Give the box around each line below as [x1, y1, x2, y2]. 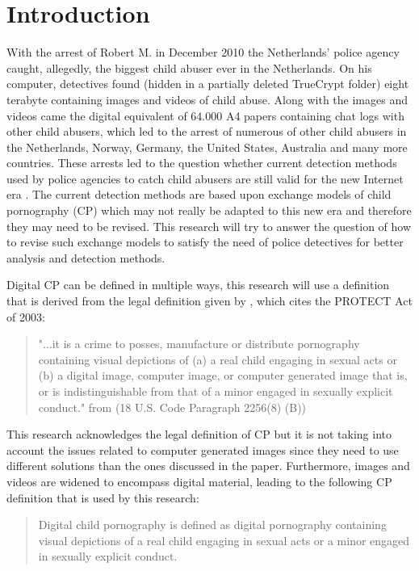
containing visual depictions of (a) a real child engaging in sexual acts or [38, 351, 397, 367]
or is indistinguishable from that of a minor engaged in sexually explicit [38, 383, 393, 399]
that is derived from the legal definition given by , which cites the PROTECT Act [6, 292, 413, 309]
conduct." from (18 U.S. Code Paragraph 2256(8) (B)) [38, 398, 307, 415]
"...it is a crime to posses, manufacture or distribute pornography [38, 335, 360, 352]
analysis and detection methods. [6, 249, 166, 266]
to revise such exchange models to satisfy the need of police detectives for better [6, 233, 404, 250]
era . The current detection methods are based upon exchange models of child [6, 186, 392, 203]
